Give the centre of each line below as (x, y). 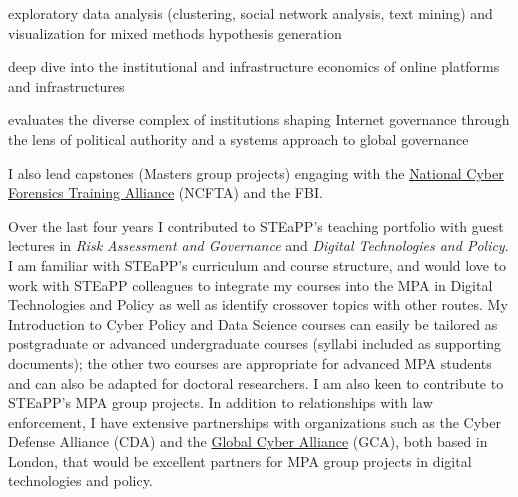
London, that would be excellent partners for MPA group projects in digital (240, 460)
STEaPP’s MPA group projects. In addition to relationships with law (220, 402)
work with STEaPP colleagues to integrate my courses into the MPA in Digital (250, 284)
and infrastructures (66, 85)
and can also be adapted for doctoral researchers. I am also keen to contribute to (256, 382)
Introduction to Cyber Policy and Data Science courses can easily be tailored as (253, 323)
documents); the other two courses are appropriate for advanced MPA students (250, 362)
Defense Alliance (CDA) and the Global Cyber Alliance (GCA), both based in (248, 441)
